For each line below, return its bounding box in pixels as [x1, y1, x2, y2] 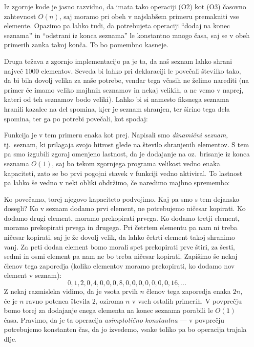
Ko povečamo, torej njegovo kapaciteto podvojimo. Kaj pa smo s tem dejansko [4, 193, 239, 204]
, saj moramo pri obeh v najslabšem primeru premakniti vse [59, 11, 239, 21]
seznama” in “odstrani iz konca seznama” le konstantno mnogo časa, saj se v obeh [4, 30, 250, 40]
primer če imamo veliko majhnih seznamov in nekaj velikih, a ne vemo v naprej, [4, 84, 244, 95]
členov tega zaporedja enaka [146, 286, 231, 296]
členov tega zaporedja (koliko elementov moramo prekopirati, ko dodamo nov [4, 260, 235, 270]
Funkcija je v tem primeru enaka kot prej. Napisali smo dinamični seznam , [4, 130, 228, 140]
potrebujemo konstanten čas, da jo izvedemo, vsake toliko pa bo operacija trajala [4, 324, 247, 334]
